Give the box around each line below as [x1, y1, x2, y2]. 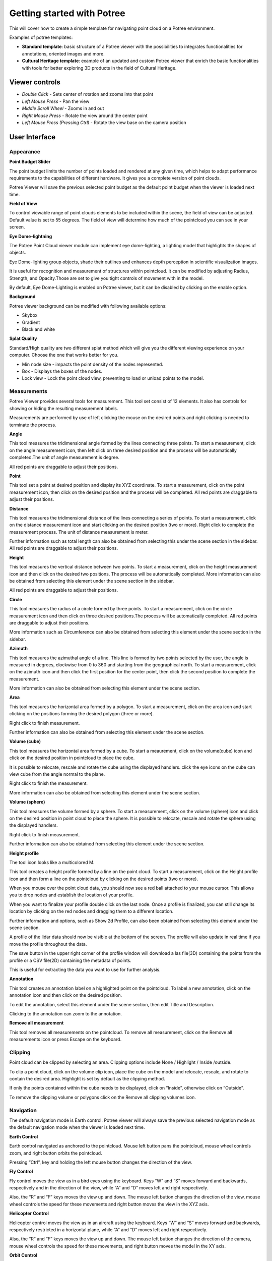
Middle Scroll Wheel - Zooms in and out [22, 105, 104, 111]
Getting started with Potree [9, 8, 125, 19]
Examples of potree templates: [9, 34, 73, 40]
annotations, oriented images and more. [22, 50, 105, 56]
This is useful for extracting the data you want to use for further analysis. [9, 966, 161, 972]
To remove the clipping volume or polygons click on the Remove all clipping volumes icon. [9, 1094, 196, 1100]
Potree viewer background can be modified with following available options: [9, 303, 167, 309]
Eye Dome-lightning [9, 233, 52, 239]
